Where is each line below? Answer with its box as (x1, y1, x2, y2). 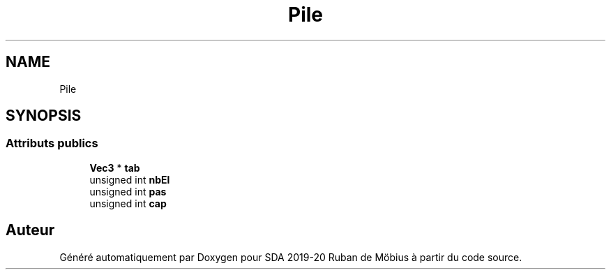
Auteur (6, 221, 55, 239)
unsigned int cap (89, 197, 167, 209)
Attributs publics (6, 136, 98, 151)
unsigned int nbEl (89, 173, 170, 186)
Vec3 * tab (89, 161, 140, 174)
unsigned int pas (89, 185, 167, 198)
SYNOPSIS (6, 107, 82, 125)
